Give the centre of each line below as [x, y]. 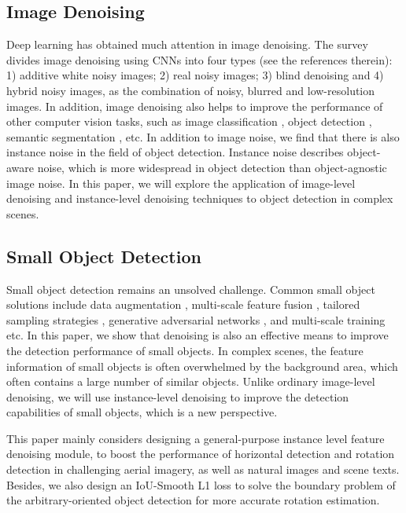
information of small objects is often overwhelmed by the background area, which [202, 366]
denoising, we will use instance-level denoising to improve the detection [178, 396]
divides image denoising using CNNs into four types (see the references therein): [199, 59]
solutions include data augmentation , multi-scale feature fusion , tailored [183, 304]
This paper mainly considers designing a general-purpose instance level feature [196, 438]
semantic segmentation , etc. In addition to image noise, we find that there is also [203, 136]
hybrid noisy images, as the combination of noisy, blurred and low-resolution [191, 90]
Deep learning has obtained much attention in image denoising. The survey [187, 44]
